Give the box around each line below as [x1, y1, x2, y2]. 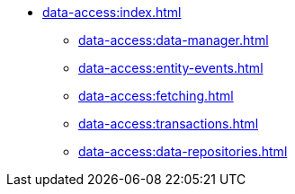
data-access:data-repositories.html [78, 144, 288, 159]
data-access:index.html [42, 4, 182, 20]
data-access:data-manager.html [78, 32, 269, 48]
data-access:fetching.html [78, 88, 234, 103]
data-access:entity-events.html [78, 60, 264, 75]
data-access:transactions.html [78, 116, 259, 131]
